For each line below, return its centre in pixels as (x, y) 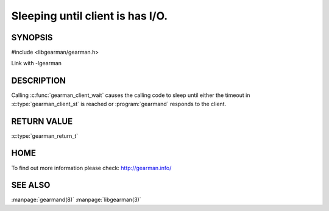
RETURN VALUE (42, 121)
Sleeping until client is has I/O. (90, 16)
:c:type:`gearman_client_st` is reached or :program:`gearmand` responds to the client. (119, 104)
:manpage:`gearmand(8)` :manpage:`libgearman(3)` (76, 200)
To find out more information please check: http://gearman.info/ (91, 168)
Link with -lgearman (37, 63)
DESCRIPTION (39, 81)
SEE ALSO (31, 185)
